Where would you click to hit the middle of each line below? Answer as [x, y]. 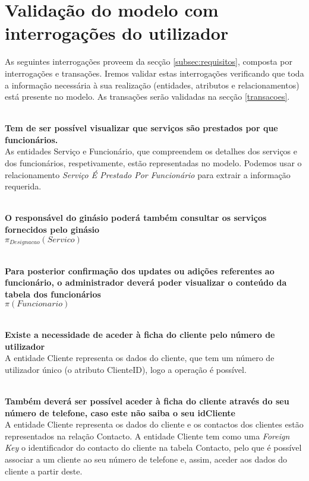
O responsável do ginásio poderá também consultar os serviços [136, 218]
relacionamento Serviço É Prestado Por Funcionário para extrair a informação [148, 174]
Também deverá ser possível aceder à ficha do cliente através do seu [147, 401]
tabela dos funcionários [53, 294]
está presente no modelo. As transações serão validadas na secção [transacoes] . [147, 96]
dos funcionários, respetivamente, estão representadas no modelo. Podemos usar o [153, 163]
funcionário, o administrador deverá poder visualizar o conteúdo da [146, 282]
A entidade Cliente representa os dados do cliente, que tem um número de [140, 358]
